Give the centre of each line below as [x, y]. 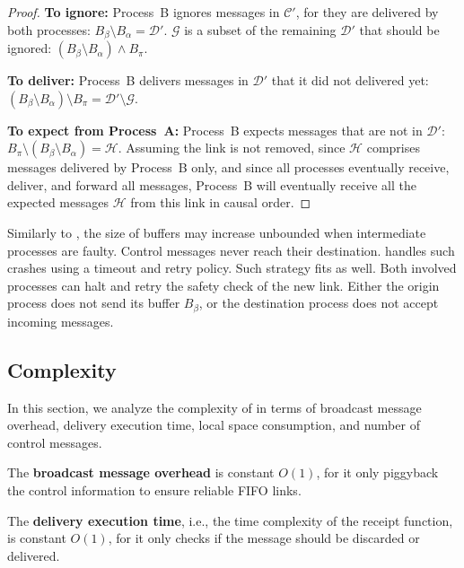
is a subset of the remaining [260, 29]
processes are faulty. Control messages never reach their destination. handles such [231, 250]
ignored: [30, 48]
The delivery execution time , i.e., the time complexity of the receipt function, [230, 520]
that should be [399, 29]
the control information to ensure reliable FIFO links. [154, 490]
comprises [393, 148]
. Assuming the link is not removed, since [232, 148]
